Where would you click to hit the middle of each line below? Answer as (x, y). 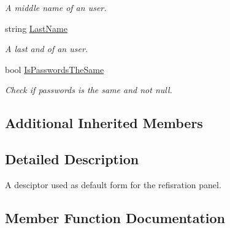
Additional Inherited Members (104, 123)
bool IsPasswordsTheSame (55, 69)
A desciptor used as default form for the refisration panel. (113, 184)
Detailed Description (72, 159)
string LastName (36, 28)
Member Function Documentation (115, 217)
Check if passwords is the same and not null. (89, 90)
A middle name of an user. (56, 7)
